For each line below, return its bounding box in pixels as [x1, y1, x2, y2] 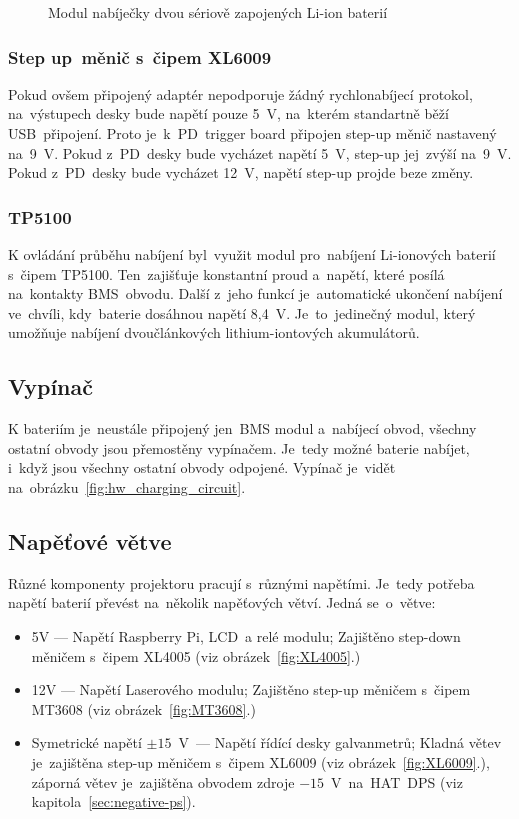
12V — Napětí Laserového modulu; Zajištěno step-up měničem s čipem [31, 679, 471, 700]
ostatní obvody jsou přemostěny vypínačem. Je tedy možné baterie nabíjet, [8, 437, 470, 458]
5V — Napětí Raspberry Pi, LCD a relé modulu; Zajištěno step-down [31, 625, 461, 646]
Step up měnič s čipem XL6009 [8, 44, 272, 69]
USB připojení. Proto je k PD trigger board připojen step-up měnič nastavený [8, 123, 497, 143]
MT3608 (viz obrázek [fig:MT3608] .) [31, 698, 256, 719]
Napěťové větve [8, 525, 172, 556]
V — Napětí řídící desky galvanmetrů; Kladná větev [178, 732, 502, 753]
